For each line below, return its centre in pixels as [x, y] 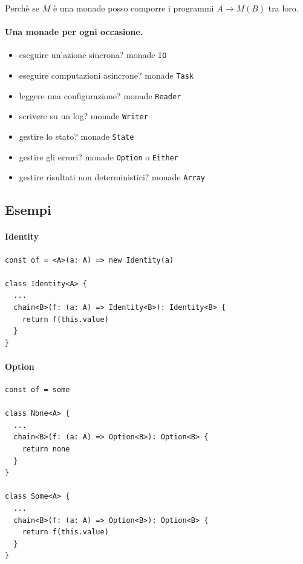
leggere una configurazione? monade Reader [100, 95]
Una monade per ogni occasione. [74, 32]
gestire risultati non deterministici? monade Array [112, 177]
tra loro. [283, 8]
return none [46, 449]
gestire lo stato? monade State [77, 136]
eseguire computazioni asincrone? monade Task [106, 75]
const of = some [37, 390]
